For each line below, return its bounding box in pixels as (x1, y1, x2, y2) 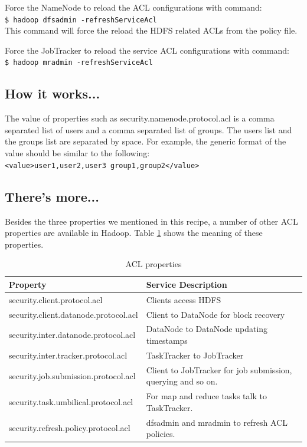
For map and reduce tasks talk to (146, 390, 267, 402)
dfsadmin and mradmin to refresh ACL (146, 416, 288, 428)
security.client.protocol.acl (9, 293, 103, 305)
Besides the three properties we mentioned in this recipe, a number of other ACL (5, 215, 298, 227)
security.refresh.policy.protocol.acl (9, 422, 130, 434)
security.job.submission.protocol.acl (9, 369, 136, 382)
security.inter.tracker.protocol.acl (9, 349, 128, 361)
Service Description (146, 278, 227, 290)
